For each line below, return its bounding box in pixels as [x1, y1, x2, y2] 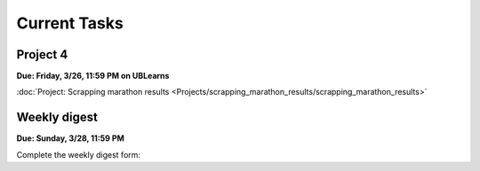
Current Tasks [16, 13, 124, 33]
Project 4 [16, 47, 68, 62]
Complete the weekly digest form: [16, 149, 141, 159]
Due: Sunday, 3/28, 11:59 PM [16, 133, 124, 144]
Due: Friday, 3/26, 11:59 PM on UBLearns [16, 71, 170, 82]
